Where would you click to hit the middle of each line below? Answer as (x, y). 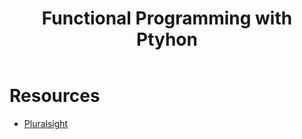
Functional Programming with (167, 18)
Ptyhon (167, 39)
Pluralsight (46, 123)
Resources (55, 96)
